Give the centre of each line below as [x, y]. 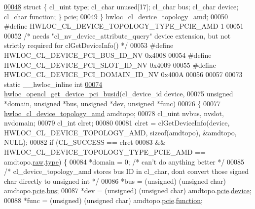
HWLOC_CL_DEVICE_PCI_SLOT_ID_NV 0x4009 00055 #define [110, 64]
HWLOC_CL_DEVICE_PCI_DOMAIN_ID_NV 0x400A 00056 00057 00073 [123, 74]
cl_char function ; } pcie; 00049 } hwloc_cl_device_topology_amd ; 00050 [116, 16]
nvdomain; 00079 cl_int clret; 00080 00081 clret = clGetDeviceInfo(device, [117, 123]
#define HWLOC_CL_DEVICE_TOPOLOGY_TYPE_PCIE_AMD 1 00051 [124, 26]
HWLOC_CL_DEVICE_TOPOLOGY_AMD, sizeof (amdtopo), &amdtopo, [120, 132]
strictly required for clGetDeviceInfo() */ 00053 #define [89, 45]
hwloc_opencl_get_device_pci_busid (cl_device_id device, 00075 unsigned [119, 94]
